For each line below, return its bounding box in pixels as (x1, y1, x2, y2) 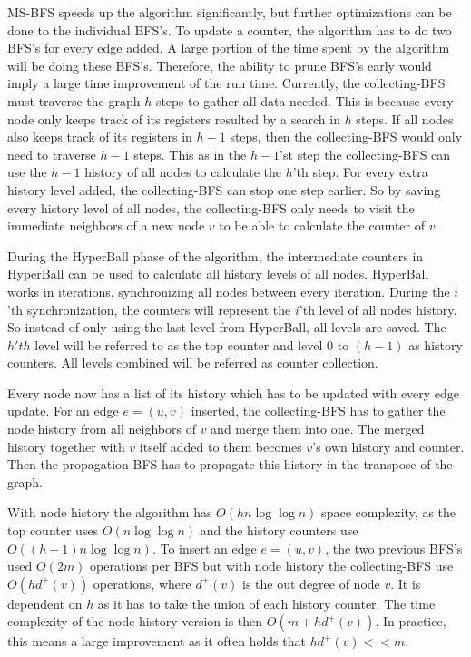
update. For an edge (7, 401, 119, 420)
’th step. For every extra (292, 162, 428, 181)
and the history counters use (200, 521, 358, 540)
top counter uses (7, 521, 99, 540)
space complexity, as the (321, 503, 456, 522)
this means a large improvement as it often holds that (7, 632, 306, 651)
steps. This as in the (133, 144, 247, 163)
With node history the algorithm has (7, 503, 212, 522)
